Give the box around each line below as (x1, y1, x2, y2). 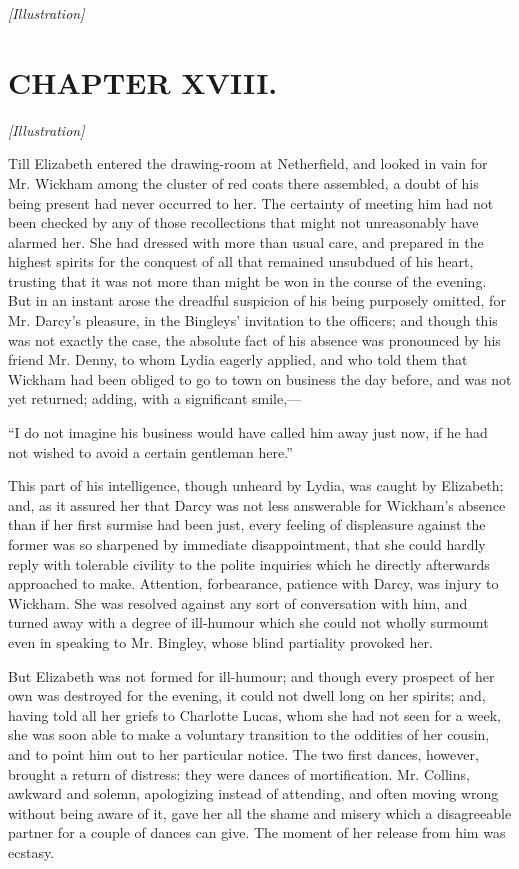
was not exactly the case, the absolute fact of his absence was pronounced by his (8, 329, 501, 350)
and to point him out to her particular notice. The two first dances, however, (8, 743, 479, 764)
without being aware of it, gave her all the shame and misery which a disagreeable (8, 802, 512, 823)
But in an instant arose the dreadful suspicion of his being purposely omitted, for (8, 290, 506, 311)
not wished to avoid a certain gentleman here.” (8, 441, 293, 462)
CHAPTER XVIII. (8, 61, 278, 102)
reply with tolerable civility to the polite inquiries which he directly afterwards (8, 553, 490, 574)
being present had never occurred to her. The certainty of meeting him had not (8, 192, 494, 213)
